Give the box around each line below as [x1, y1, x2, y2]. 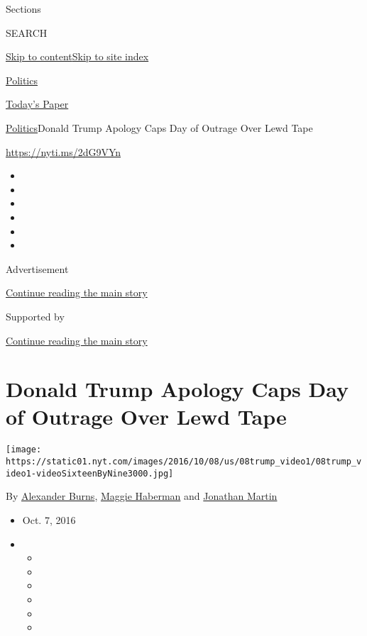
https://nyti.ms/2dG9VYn [6, 144, 121, 159]
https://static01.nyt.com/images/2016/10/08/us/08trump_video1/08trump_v [6, 457, 362, 467]
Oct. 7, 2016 [22, 512, 76, 527]
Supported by [6, 308, 65, 323]
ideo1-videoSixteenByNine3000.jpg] [6, 468, 174, 479]
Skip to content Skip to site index [6, 49, 149, 64]
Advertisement [6, 261, 69, 276]
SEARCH [6, 25, 48, 40]
